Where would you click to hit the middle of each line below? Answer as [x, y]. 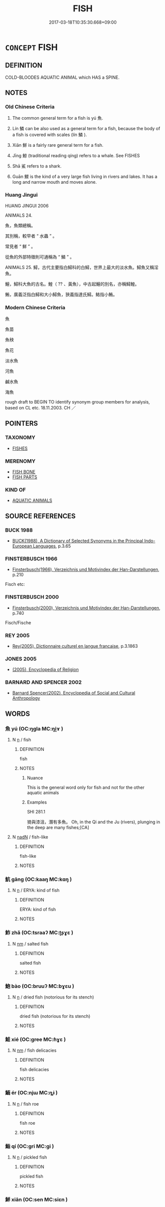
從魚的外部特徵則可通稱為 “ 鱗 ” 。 [40, 257]
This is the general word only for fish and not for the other [86, 788]
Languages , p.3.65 [52, 546]
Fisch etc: [15, 584]
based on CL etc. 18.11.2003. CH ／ [41, 408]
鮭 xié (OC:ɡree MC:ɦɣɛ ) [35, 1039]
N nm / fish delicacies [34, 1050]
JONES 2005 [21, 659]
